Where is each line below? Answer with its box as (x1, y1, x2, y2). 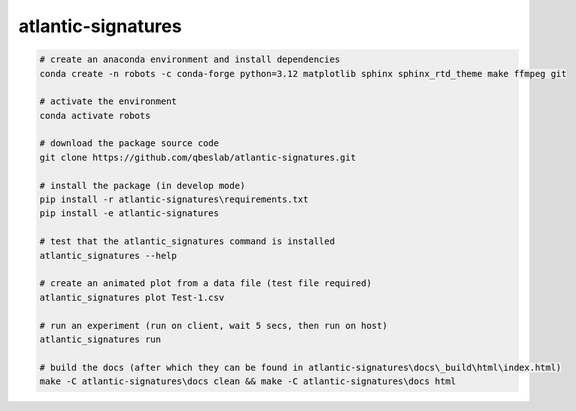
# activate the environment (39, 96, 177, 107)
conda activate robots (39, 110, 151, 121)
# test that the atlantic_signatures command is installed (39, 236, 335, 247)
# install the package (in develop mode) (39, 180, 246, 191)
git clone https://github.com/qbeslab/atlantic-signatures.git (39, 151, 357, 163)
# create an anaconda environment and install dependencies (39, 54, 341, 65)
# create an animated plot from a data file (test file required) (39, 278, 372, 289)
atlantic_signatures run (39, 333, 162, 345)
